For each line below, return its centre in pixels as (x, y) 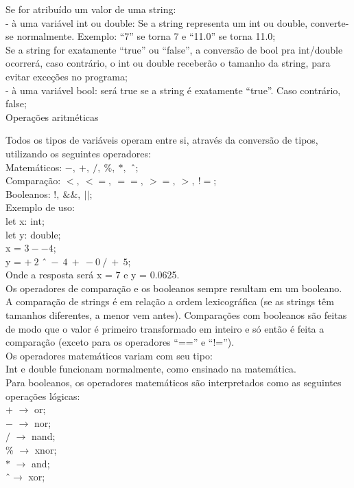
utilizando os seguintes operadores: (78, 153)
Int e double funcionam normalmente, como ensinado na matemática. (151, 369)
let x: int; (25, 220)
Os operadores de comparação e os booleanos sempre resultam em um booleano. (174, 288)
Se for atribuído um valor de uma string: (91, 9)
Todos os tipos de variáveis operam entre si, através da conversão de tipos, (162, 140)
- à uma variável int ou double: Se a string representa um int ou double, (157, 22)
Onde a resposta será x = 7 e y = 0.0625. (93, 275)
